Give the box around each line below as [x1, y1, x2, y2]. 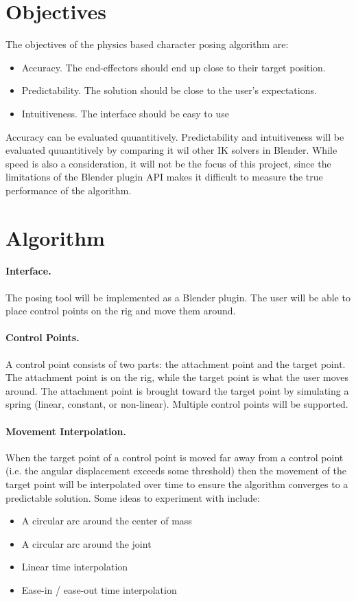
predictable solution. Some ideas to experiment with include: [5, 490, 260, 505]
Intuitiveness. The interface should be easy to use [21, 106, 229, 120]
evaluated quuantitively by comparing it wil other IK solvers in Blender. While [5, 143, 337, 157]
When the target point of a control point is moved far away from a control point [5, 450, 344, 464]
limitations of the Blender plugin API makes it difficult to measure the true [5, 170, 323, 184]
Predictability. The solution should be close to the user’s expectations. [21, 83, 317, 97]
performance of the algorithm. [5, 183, 132, 197]
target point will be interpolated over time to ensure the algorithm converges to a [5, 476, 348, 491]
